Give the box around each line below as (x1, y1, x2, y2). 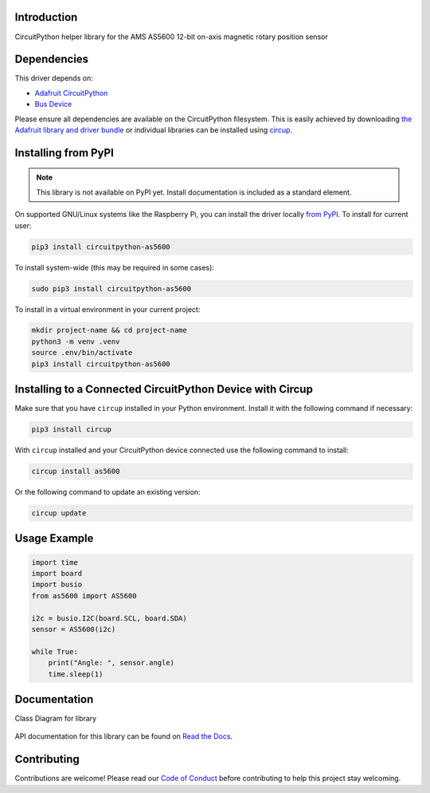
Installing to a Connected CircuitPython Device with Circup (14, 383, 314, 396)
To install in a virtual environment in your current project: (14, 304, 201, 314)
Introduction (14, 10, 78, 24)
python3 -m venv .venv (31, 337, 120, 346)
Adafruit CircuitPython (34, 88, 108, 97)
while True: (31, 647, 79, 656)
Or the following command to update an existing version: (14, 487, 201, 497)
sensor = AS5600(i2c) (31, 625, 116, 634)
